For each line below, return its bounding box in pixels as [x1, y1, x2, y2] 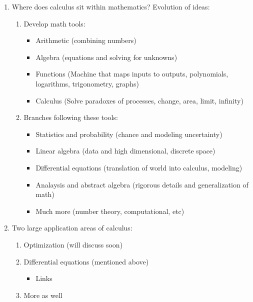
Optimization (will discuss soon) [23, 239, 123, 249]
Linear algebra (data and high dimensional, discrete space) [35, 145, 215, 156]
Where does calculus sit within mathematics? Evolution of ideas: [11, 1, 210, 11]
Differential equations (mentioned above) [23, 256, 149, 266]
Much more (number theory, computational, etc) [35, 205, 184, 216]
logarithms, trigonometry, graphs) [35, 78, 139, 88]
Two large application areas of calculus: [11, 222, 132, 233]
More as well [23, 289, 62, 300]
